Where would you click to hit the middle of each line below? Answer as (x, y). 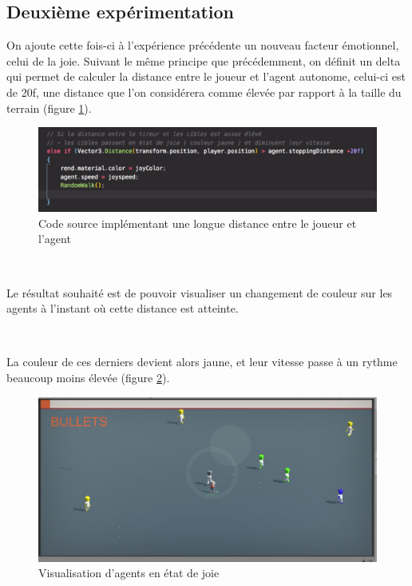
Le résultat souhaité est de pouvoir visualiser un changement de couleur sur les (200, 292)
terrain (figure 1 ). (49, 108)
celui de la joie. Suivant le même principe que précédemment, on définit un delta (204, 60)
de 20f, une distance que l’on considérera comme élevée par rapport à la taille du (204, 92)
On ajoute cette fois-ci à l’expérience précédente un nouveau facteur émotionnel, (203, 45)
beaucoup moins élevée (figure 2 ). (88, 377)
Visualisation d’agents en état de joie (129, 573)
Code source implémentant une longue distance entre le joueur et (198, 223)
